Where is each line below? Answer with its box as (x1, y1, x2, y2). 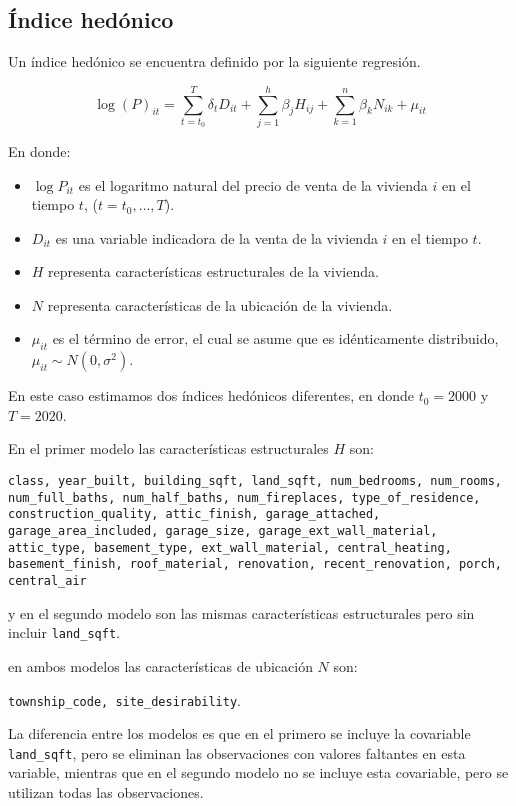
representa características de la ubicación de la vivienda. (47, 294, 393, 315)
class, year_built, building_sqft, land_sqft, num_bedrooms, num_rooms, (8, 474, 502, 489)
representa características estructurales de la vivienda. (48, 261, 379, 282)
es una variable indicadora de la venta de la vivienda (55, 227, 378, 248)
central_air (8, 574, 87, 588)
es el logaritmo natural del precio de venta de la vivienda (78, 174, 428, 195)
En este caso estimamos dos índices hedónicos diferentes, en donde (8, 385, 415, 406)
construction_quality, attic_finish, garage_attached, (8, 507, 381, 522)
